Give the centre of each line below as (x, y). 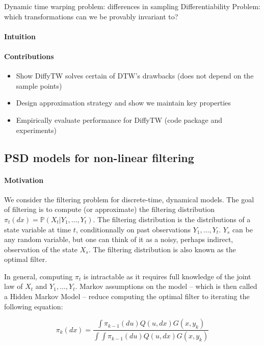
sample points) (39, 85)
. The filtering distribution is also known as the (162, 249)
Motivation (24, 180)
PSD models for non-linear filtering (99, 157)
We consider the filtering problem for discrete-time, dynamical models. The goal (129, 199)
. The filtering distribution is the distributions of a (172, 219)
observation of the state (41, 249)
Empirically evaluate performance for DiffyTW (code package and (119, 119)
